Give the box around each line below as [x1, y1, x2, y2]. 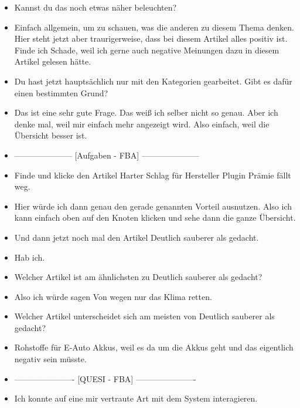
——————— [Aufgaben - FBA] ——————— [14, 149, 199, 161]
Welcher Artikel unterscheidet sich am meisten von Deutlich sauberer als [14, 310, 275, 322]
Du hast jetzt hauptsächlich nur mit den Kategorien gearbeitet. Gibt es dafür [14, 75, 292, 87]
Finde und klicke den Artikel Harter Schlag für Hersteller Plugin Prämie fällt [14, 168, 291, 181]
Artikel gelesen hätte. [14, 55, 91, 68]
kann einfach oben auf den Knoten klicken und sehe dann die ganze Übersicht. [14, 211, 296, 224]
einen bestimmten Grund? [14, 86, 108, 99]
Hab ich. [14, 251, 45, 263]
